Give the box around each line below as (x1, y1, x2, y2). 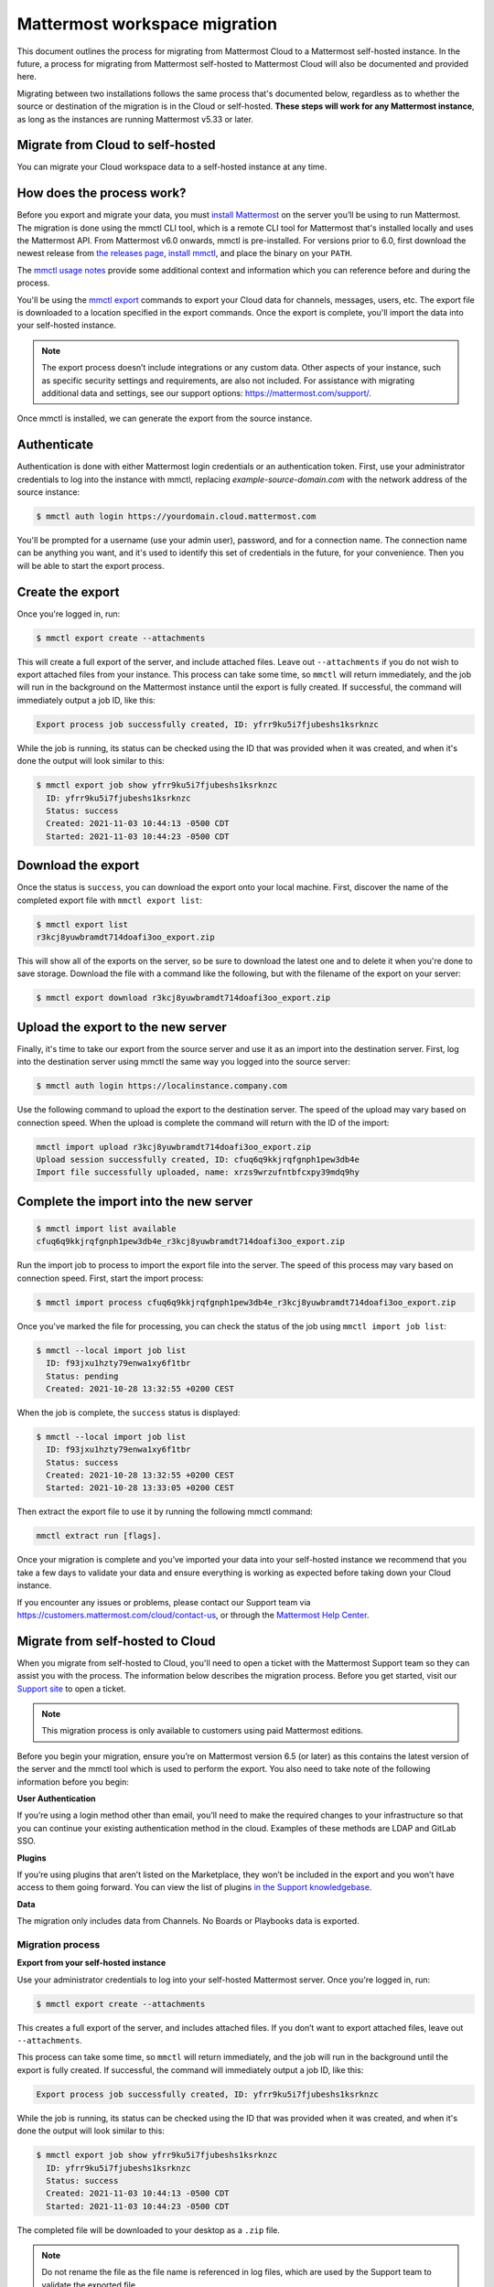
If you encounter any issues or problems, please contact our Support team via (16, 1596, 311, 1607)
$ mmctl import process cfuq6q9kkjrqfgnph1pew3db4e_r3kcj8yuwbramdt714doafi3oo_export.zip (36, 1297, 456, 1307)
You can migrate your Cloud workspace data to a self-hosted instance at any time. (16, 161, 328, 173)
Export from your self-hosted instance (16, 1958, 166, 1969)
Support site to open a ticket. (16, 1683, 127, 1694)
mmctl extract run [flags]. (36, 1530, 162, 1541)
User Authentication (16, 1793, 96, 1804)
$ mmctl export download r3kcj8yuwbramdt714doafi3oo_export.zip (36, 993, 331, 1004)
